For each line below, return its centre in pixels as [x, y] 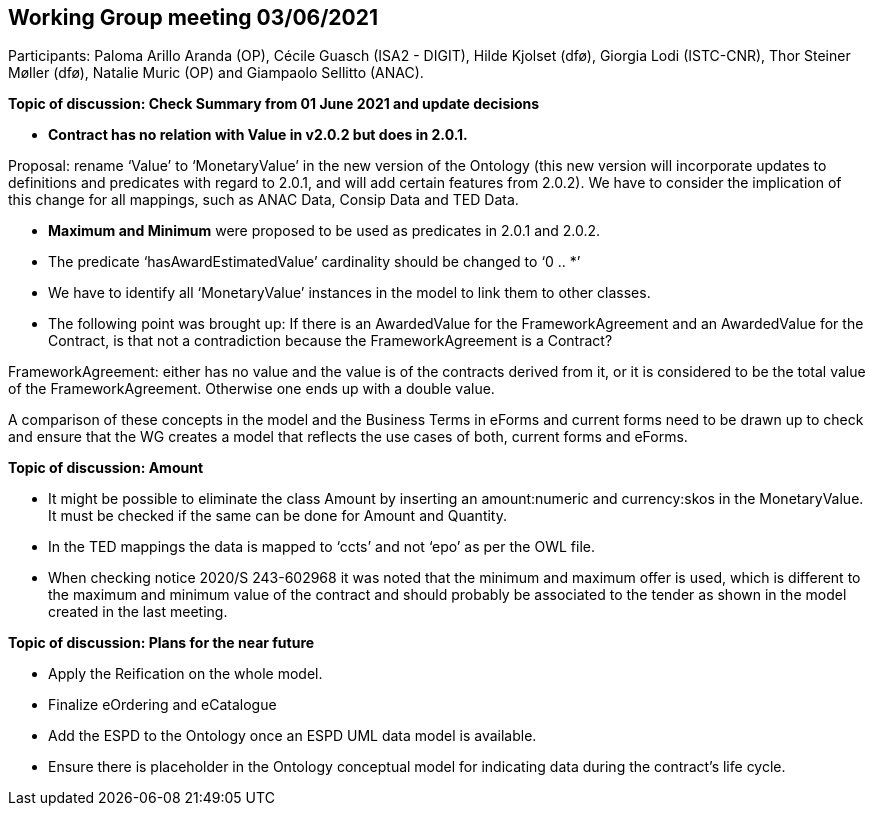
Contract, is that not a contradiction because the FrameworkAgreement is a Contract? [330, 341]
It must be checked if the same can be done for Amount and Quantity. [278, 516]
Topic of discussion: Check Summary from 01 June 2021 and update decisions [274, 104]
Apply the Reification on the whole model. [185, 674]
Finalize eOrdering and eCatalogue [162, 705]
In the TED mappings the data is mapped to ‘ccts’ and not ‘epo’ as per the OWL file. [321, 547]
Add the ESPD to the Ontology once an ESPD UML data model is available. [292, 736]
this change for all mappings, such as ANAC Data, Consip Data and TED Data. [263, 200]
